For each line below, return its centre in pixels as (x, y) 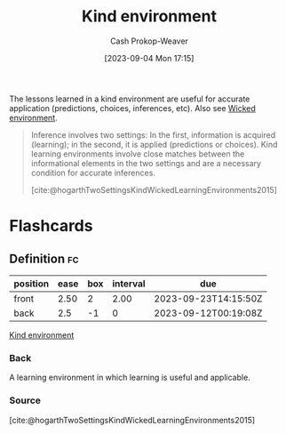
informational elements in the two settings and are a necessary (146, 163)
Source (25, 400)
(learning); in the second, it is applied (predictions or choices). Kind (154, 144)
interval (129, 284)
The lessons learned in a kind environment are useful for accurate (130, 99)
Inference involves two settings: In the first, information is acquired (153, 134)
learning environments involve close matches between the (138, 154)
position (32, 284)
